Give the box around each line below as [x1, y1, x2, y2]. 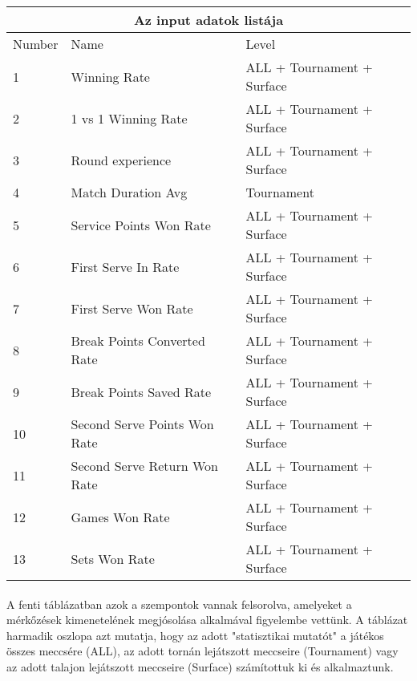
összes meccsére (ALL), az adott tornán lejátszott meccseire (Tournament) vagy [6, 642, 399, 659]
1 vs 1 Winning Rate [71, 108, 188, 128]
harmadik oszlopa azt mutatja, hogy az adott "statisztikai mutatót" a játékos [6, 626, 384, 643]
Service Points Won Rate [71, 215, 211, 234]
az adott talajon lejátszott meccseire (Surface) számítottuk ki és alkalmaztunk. [6, 658, 394, 675]
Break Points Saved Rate [71, 382, 212, 401]
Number [13, 34, 59, 53]
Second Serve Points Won [71, 415, 214, 433]
